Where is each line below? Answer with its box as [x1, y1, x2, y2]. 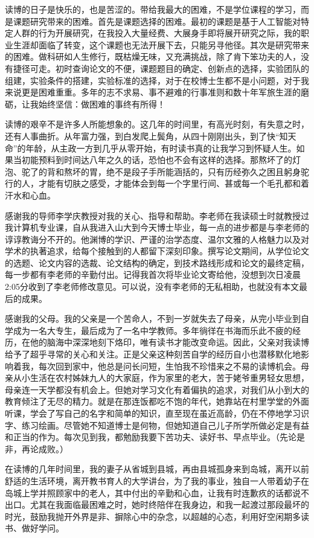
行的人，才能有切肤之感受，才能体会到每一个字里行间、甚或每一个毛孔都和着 [5, 177, 309, 190]
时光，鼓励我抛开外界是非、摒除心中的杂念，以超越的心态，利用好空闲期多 [5, 510, 301, 522]
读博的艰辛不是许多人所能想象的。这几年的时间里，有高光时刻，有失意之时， [5, 118, 309, 130]
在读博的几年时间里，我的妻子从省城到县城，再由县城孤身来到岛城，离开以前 [5, 463, 309, 475]
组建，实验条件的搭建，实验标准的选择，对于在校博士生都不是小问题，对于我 [5, 74, 309, 86]
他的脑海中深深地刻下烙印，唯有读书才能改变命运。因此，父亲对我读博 [30, 336, 309, 348]
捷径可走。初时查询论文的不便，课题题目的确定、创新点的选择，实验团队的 [13, 62, 309, 74]
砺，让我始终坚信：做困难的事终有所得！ [5, 97, 165, 110]
